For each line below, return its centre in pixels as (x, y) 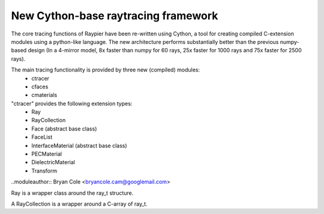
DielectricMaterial (53, 162)
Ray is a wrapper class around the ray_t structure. (72, 193)
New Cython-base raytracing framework (115, 16)
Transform (44, 171)
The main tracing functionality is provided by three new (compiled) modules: (106, 70)
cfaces (40, 87)
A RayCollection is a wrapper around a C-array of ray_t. (79, 204)
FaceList (42, 137)
